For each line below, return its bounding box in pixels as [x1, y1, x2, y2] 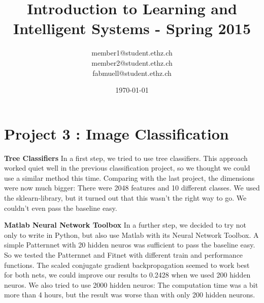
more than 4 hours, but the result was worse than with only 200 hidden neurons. [4, 289, 255, 300]
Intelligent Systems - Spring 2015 [13, 18, 251, 39]
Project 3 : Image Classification [4, 123, 229, 144]
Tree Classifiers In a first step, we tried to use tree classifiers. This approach [4, 152, 248, 163]
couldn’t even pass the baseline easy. [4, 202, 117, 213]
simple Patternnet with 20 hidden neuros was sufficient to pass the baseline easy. [4, 239, 255, 250]
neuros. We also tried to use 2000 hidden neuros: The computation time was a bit [4, 279, 258, 290]
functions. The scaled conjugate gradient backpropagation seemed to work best [4, 259, 250, 270]
